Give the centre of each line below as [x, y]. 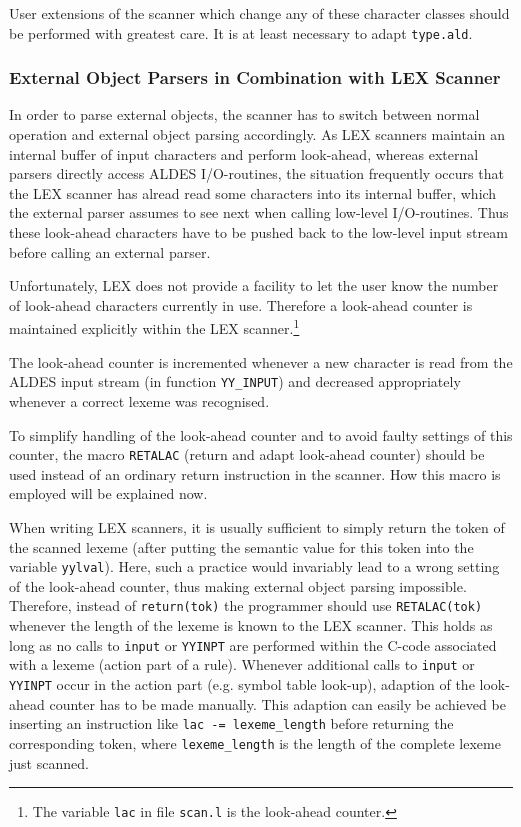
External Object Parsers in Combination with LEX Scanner [255, 77]
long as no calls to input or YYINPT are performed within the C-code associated [253, 644]
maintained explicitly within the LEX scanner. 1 [154, 327]
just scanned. [49, 762]
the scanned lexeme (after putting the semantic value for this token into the [241, 546]
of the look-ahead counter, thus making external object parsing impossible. [238, 585]
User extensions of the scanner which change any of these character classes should [259, 13]
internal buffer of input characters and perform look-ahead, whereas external [244, 153]
